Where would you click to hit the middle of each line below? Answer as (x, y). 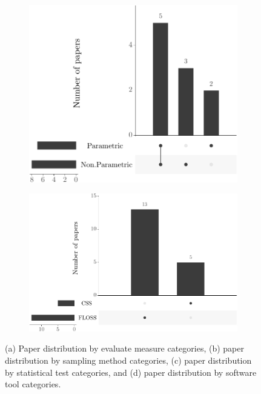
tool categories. (33, 384)
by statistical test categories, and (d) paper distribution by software (131, 372)
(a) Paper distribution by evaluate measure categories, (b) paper (124, 348)
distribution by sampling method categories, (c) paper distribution (128, 360)
